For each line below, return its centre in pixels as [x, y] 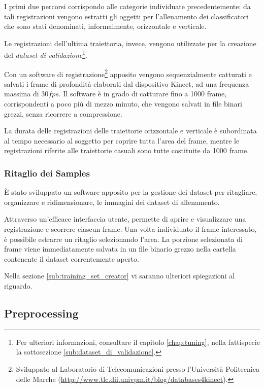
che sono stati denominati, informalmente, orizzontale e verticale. [105, 26]
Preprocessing [41, 313]
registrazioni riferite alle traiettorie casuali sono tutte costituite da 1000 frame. [127, 150]
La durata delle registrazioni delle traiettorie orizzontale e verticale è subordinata [130, 131]
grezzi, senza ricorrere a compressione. [63, 113]
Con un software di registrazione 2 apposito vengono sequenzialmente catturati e [128, 73]
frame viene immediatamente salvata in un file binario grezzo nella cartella [120, 249]
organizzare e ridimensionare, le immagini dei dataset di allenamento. [112, 202]
